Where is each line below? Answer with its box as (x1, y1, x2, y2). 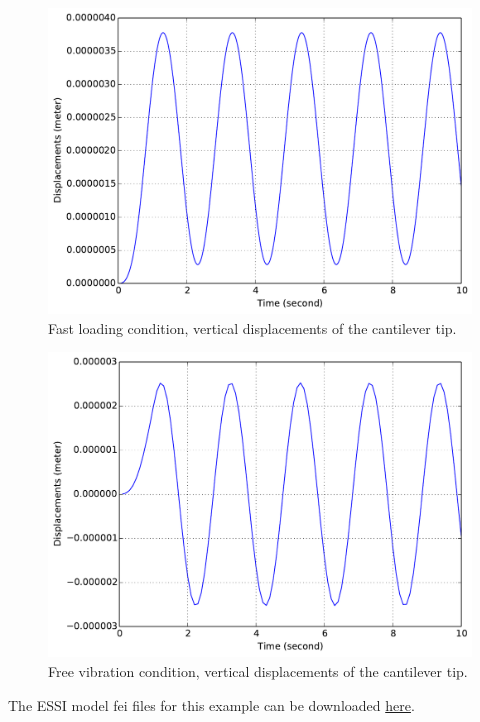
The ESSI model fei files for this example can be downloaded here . (8, 694, 415, 715)
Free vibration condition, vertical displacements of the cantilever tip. (48, 660, 468, 681)
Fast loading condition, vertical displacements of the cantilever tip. (48, 317, 457, 338)
